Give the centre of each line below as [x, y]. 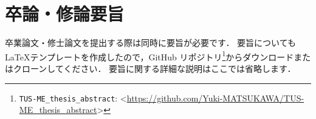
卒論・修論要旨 [65, 14]
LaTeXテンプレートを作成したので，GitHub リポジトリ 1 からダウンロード [149, 56]
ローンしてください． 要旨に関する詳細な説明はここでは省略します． [159, 68]
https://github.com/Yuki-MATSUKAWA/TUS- [215, 98]
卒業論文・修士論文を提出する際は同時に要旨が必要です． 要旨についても [150, 43]
